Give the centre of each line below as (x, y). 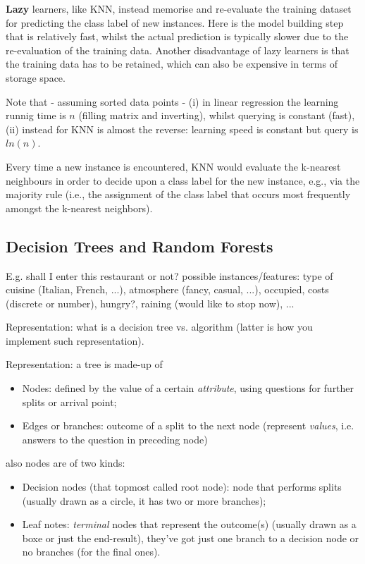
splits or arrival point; (69, 401)
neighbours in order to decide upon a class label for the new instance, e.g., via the (183, 180)
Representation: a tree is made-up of (84, 364)
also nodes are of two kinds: (66, 463)
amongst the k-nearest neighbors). (79, 208)
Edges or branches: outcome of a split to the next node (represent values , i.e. (188, 425)
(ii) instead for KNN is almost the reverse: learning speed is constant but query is (182, 129)
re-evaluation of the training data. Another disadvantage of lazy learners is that (178, 50)
